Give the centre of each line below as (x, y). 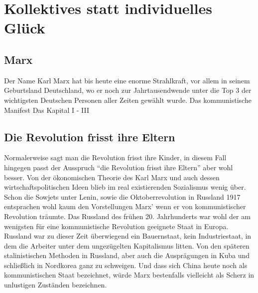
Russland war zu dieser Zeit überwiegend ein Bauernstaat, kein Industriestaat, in (128, 236)
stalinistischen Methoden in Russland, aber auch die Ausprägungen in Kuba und (127, 255)
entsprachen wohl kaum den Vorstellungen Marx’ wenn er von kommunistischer (125, 206)
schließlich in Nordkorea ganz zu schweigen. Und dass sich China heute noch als (126, 265)
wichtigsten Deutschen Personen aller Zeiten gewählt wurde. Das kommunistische (128, 100)
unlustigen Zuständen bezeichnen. (56, 285)
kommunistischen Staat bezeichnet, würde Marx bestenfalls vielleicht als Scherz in (129, 275)
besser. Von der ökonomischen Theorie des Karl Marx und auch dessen (112, 177)
